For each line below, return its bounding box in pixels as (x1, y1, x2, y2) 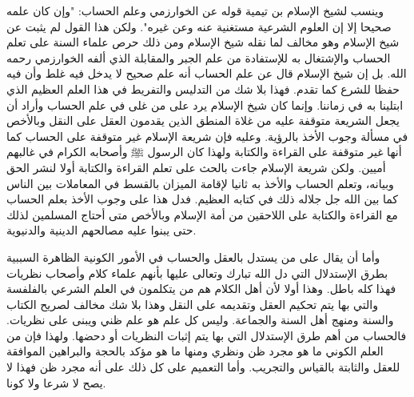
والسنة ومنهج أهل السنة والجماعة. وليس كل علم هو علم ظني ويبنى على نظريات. (6, 311, 394, 328)
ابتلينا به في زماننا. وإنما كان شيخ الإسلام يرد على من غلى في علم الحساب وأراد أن (6, 96, 404, 113)
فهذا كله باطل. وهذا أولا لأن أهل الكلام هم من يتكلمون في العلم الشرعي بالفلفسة (6, 280, 396, 297)
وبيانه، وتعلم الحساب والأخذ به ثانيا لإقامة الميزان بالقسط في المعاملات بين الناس (6, 174, 394, 191)
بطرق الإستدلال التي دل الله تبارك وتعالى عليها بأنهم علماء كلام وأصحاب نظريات (6, 264, 388, 281)
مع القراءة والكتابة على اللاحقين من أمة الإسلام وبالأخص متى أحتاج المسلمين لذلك (6, 206, 398, 223)
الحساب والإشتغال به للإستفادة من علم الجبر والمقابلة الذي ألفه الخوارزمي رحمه (6, 49, 391, 66)
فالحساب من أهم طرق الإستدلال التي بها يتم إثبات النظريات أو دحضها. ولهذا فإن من (6, 327, 407, 343)
